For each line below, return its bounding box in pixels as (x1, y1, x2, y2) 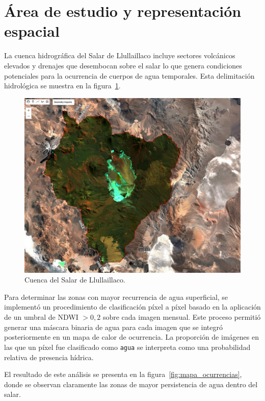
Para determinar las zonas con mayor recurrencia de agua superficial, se (4, 291, 228, 302)
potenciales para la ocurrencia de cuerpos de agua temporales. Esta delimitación (4, 70, 255, 81)
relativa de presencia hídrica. (4, 351, 94, 362)
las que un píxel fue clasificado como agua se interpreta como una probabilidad (4, 341, 251, 352)
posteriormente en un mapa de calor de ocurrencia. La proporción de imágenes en (4, 332, 259, 342)
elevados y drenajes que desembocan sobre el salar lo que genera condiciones (4, 60, 242, 70)
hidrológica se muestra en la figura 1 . (4, 80, 121, 91)
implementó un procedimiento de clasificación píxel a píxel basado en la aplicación (4, 301, 261, 312)
